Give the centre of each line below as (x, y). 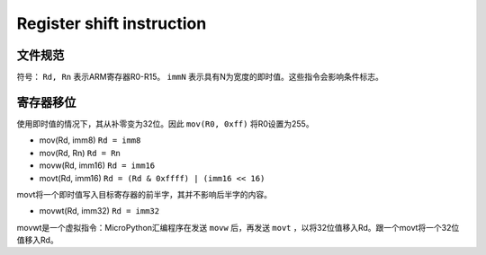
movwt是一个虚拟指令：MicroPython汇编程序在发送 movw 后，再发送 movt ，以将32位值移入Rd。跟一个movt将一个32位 (238, 227)
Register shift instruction (112, 23)
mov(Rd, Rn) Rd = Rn (80, 153)
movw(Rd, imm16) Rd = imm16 (97, 165)
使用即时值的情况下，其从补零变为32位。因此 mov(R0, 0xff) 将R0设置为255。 (165, 123)
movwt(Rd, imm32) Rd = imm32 (99, 211)
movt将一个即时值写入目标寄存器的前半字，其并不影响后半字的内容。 (144, 194)
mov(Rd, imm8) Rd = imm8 (90, 140)
